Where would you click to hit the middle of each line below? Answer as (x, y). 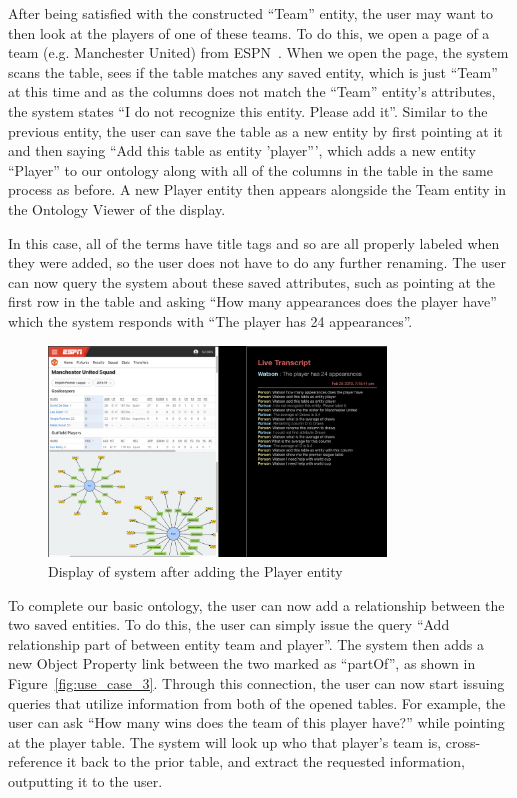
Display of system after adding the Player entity (195, 571)
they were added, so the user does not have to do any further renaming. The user (257, 262)
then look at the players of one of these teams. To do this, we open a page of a (249, 32)
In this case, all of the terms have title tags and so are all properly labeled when (254, 242)
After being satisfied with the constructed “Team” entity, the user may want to (250, 13)
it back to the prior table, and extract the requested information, (265, 761)
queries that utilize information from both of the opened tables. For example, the (257, 702)
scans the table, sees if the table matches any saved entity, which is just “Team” (253, 71)
